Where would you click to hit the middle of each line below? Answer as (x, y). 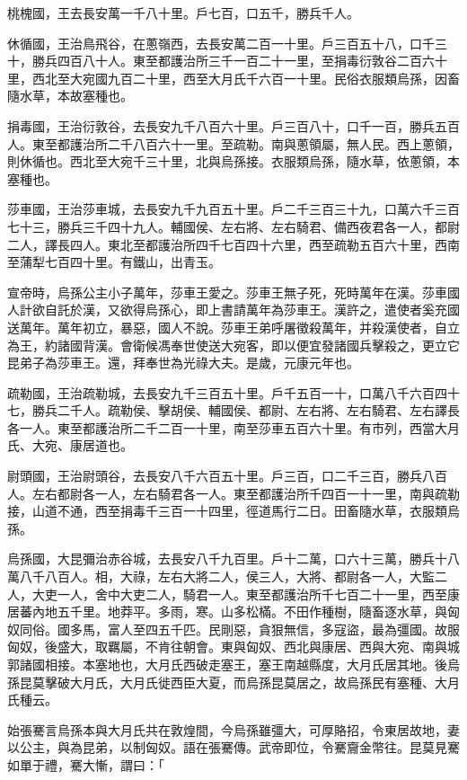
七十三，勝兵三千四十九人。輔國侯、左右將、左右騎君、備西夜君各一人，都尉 (233, 226)
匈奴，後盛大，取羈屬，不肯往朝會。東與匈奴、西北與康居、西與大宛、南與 (227, 647)
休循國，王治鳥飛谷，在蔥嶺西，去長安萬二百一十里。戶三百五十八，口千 (221, 43)
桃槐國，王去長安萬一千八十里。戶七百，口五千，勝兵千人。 (183, 13)
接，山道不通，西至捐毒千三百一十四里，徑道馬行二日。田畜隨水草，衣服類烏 (233, 511)
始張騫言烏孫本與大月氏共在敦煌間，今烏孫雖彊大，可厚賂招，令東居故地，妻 (233, 729)
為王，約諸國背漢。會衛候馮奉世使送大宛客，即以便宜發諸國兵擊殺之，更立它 (233, 345)
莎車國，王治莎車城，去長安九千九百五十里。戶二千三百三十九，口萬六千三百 (233, 209)
